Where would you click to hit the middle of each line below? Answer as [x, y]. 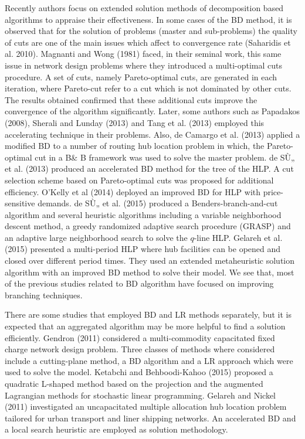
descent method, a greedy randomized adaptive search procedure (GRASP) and [148, 226]
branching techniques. [44, 295]
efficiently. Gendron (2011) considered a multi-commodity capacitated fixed [140, 337]
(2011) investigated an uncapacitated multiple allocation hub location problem [146, 406]
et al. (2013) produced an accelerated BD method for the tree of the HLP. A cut [149, 169]
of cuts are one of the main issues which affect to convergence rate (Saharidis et [148, 42]
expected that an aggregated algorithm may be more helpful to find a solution [145, 326]
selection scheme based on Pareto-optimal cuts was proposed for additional [139, 180]
